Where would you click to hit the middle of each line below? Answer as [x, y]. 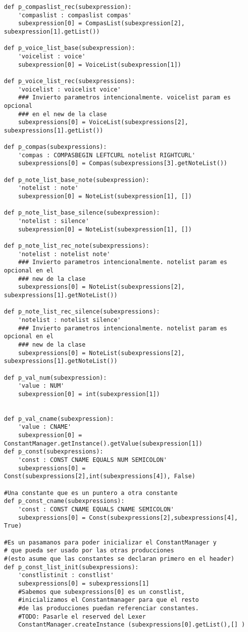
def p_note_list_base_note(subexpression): [77, 180]
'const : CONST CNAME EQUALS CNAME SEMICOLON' [96, 510]
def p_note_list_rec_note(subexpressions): [77, 246]
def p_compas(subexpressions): [55, 147]
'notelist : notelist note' [64, 254]
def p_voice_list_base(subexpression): [70, 48]
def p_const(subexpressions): [54, 452]
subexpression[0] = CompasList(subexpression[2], [101, 23]
